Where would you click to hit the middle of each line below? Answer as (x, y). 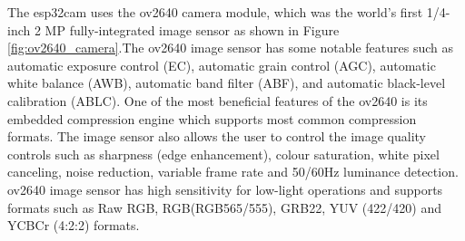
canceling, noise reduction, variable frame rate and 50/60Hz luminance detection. (233, 172)
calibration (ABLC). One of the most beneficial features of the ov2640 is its (218, 100)
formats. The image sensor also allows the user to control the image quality (217, 136)
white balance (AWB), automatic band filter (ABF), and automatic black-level (227, 83)
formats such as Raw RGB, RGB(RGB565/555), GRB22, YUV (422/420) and (224, 207)
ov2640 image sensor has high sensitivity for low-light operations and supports (225, 189)
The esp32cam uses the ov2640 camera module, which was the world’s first (215, 12)
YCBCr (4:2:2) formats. (74, 225)
